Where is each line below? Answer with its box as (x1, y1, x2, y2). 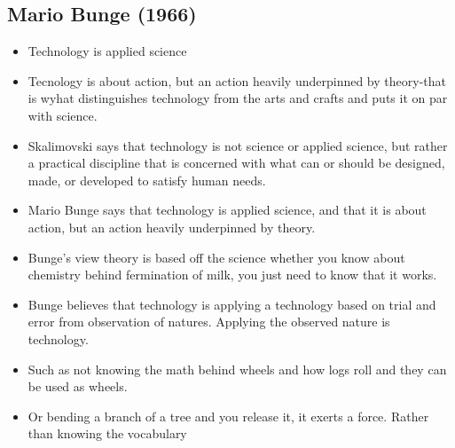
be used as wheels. (27, 377, 128, 396)
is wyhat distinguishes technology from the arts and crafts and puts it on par (27, 89, 448, 107)
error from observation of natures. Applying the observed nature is (27, 312, 390, 331)
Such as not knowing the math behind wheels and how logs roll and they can (27, 359, 447, 378)
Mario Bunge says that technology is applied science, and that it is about (27, 200, 427, 219)
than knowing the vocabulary (27, 424, 187, 443)
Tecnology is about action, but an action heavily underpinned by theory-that (27, 71, 446, 90)
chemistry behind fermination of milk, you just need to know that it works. (27, 265, 437, 284)
